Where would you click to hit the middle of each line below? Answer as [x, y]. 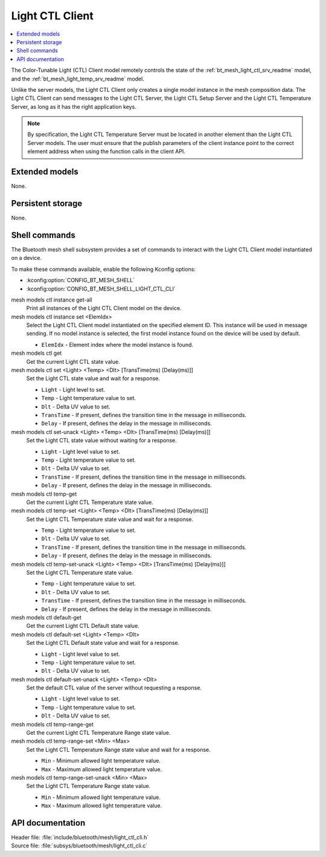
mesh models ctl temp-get [44, 494]
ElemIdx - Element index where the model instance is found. [117, 344]
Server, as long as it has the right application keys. [74, 106]
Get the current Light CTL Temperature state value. [90, 502]
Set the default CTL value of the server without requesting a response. [114, 688]
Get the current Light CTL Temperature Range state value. [98, 733]
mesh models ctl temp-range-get [52, 724]
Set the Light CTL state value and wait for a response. [93, 378]
